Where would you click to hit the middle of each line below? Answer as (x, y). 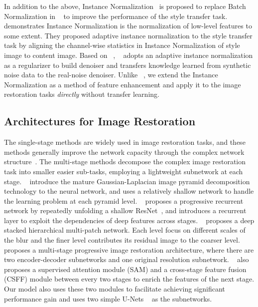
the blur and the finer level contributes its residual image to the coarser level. (122, 240)
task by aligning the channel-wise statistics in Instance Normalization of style (122, 45)
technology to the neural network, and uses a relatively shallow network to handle (129, 191)
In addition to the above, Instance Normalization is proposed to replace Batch (125, 6)
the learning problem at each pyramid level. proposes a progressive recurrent (124, 200)
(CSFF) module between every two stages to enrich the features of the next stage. (129, 279)
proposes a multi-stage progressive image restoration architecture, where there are (129, 249)
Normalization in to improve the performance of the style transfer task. (116, 16)
